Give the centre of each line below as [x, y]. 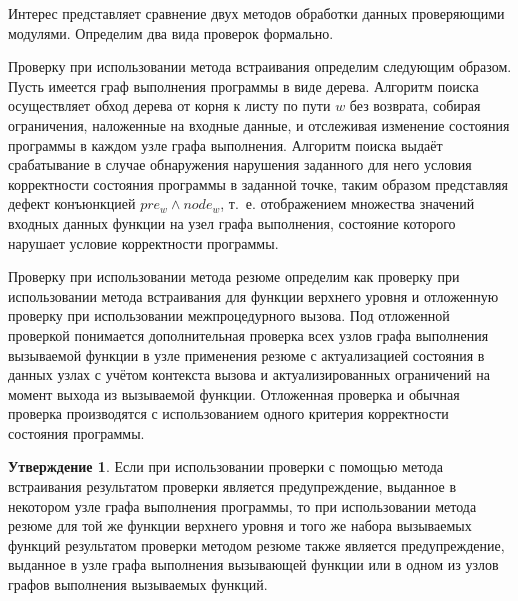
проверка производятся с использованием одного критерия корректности [228, 413]
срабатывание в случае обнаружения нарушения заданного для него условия [240, 164]
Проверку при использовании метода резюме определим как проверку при [234, 276]
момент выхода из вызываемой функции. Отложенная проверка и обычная [234, 393]
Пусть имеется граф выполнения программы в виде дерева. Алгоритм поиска [243, 85]
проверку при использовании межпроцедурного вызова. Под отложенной [229, 315]
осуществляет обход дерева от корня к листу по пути [169, 105]
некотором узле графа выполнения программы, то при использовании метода [242, 505]
